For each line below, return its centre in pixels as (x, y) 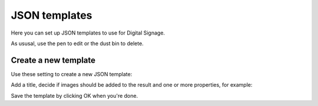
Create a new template (53, 60)
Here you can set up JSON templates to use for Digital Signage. (88, 33)
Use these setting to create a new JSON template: (72, 74)
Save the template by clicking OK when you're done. (74, 95)
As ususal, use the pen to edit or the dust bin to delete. (77, 43)
